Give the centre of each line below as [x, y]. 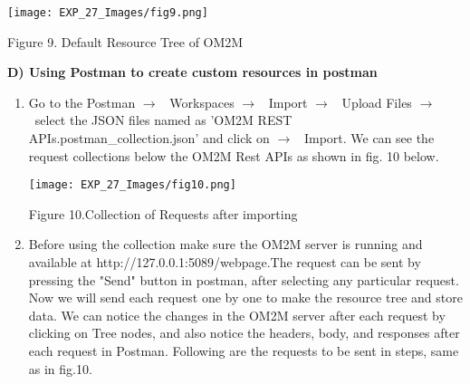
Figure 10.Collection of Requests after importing [163, 213]
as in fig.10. [60, 368]
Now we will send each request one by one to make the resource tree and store [245, 298]
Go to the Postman [82, 102]
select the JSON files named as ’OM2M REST [163, 120]
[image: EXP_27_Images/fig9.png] [108, 13]
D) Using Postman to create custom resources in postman [192, 72]
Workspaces [202, 102]
